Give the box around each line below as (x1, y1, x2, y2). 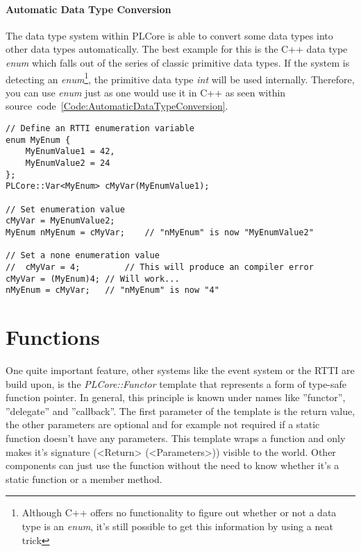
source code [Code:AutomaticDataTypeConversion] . (6, 99, 228, 113)
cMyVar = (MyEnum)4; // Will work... (6, 273, 180, 284)
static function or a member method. (6, 471, 162, 486)
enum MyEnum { (6, 135, 71, 145)
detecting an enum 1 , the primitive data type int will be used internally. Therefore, (6, 69, 355, 86)
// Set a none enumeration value (6, 251, 160, 261)
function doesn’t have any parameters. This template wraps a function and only (6, 430, 346, 445)
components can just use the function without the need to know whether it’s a (6, 458, 339, 473)
